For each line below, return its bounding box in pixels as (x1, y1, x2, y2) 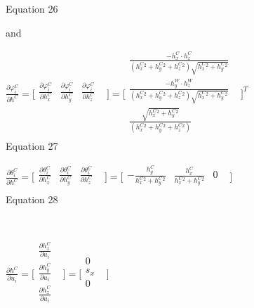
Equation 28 (6, 191, 58, 206)
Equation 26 (6, 1, 58, 15)
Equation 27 (6, 139, 58, 153)
